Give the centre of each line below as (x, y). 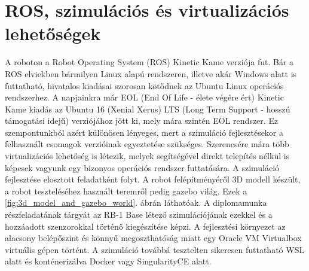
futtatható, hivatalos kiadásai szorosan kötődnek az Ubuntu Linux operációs (144, 85)
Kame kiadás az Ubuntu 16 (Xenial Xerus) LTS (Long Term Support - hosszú (148, 109)
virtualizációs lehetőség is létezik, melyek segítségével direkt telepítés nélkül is (147, 156)
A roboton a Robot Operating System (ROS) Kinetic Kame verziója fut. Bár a (149, 62)
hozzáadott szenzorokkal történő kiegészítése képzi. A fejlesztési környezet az (145, 226)
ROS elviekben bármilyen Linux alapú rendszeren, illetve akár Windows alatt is (151, 73)
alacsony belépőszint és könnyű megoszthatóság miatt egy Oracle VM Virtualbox (153, 238)
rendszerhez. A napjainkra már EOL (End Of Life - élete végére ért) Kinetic (144, 97)
